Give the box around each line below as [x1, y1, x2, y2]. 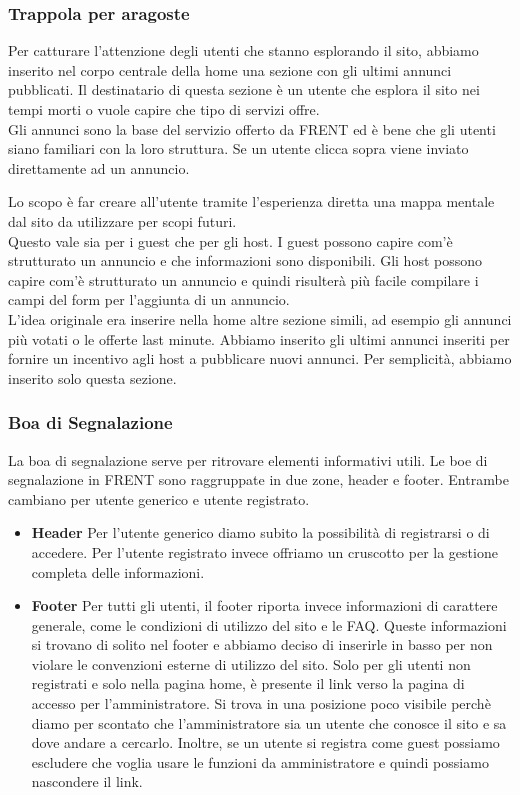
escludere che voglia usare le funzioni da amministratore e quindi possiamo [31, 751, 489, 772]
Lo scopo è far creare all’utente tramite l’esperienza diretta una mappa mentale [8, 191, 495, 212]
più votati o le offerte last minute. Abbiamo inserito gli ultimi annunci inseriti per [8, 328, 510, 349]
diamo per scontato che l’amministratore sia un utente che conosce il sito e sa [31, 712, 507, 733]
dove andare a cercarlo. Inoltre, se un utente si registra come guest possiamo [31, 732, 500, 753]
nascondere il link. [31, 771, 143, 792]
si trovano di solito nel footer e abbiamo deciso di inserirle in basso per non [31, 634, 493, 655]
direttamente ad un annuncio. [8, 157, 190, 178]
